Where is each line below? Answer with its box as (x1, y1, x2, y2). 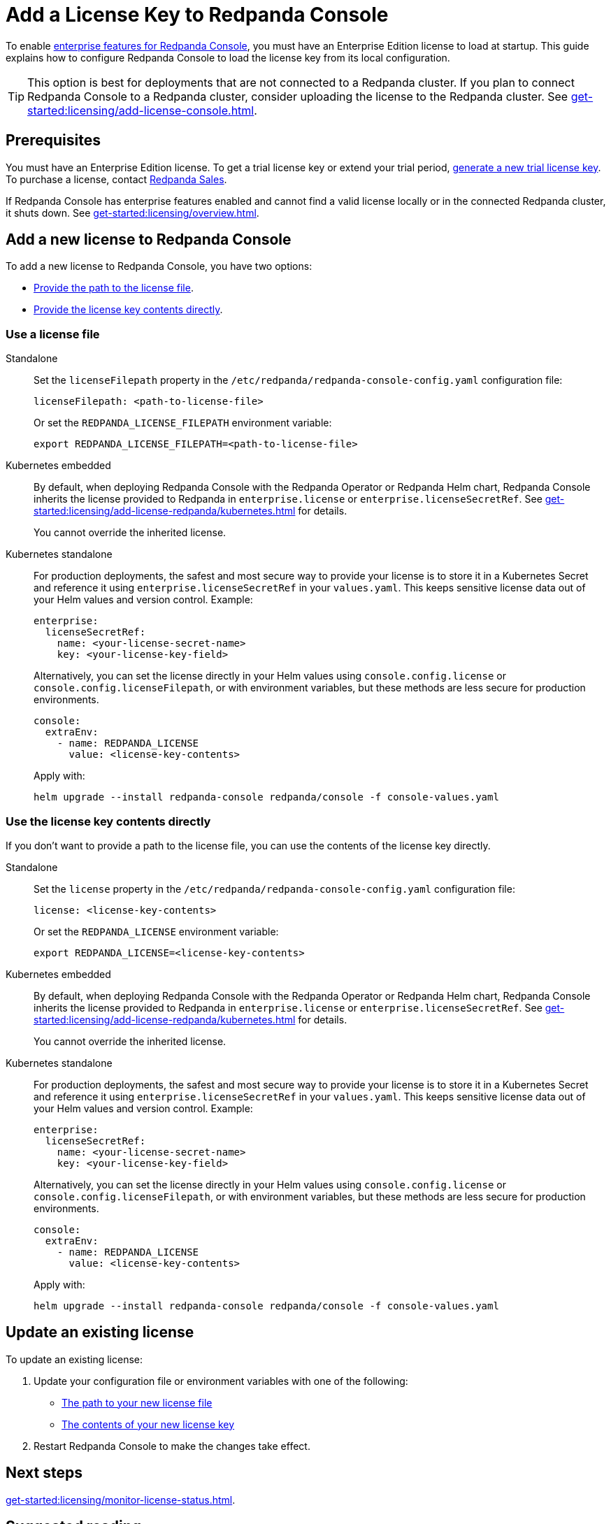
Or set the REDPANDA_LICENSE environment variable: (34, 925, 279, 937)
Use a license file (6, 326, 100, 341)
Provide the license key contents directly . (34, 303, 223, 316)
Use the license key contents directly (6, 814, 211, 828)
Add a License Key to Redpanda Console (6, 3, 389, 27)
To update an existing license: (6, 1353, 143, 1365)
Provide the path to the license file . (34, 282, 194, 294)
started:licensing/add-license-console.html (27, 103, 254, 117)
